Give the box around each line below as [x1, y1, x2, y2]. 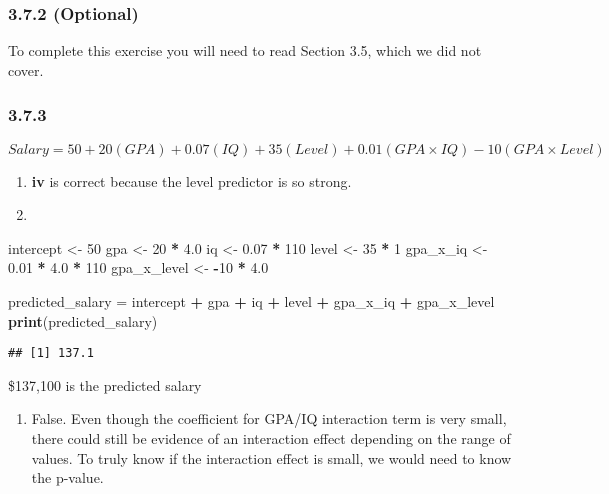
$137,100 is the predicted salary [8, 374, 202, 395]
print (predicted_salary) [8, 310, 158, 331]
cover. [8, 59, 44, 80]
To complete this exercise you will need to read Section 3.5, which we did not [8, 40, 482, 61]
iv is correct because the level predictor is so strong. [31, 170, 352, 191]
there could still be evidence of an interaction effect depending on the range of [31, 428, 511, 449]
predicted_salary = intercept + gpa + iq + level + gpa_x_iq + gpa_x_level [8, 291, 495, 311]
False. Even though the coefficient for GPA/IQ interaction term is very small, [31, 408, 507, 429]
